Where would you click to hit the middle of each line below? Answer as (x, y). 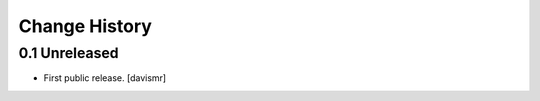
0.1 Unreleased (68, 53)
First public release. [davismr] (105, 78)
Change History (85, 26)
